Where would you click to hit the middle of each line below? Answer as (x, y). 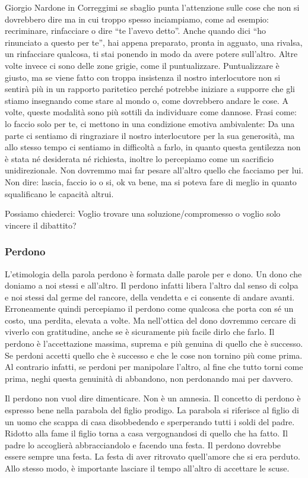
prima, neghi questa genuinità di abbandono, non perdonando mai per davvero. (149, 378)
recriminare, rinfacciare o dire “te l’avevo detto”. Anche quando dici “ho (136, 31)
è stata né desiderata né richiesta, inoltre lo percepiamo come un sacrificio (139, 158)
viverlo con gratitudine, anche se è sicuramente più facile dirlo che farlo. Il (140, 332)
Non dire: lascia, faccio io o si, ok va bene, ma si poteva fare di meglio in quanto (151, 181)
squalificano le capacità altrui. (59, 193)
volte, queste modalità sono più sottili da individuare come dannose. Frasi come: (151, 112)
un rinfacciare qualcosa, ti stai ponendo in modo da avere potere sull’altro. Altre (151, 54)
